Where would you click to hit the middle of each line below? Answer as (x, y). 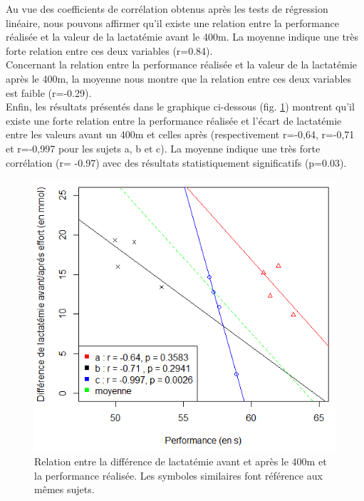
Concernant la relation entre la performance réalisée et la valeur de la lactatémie (182, 64)
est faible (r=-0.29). (49, 92)
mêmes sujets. (64, 489)
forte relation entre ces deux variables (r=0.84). (109, 50)
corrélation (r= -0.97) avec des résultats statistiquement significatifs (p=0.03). (176, 162)
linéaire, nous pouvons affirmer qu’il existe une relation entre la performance (172, 22)
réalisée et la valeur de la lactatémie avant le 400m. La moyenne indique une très (182, 37)
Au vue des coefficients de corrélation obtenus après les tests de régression (167, 9)
